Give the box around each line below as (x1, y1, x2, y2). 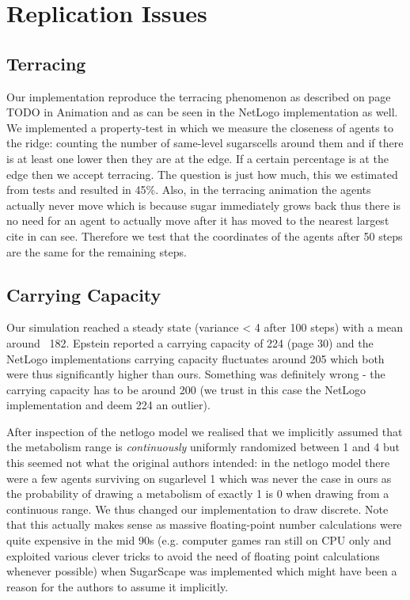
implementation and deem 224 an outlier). (6, 397, 211, 413)
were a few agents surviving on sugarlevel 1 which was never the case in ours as (6, 469, 392, 486)
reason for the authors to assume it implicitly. (6, 578, 229, 594)
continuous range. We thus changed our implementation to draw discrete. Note (6, 500, 389, 517)
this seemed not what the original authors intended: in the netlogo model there (6, 454, 390, 471)
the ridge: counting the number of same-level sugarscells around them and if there (6, 135, 404, 151)
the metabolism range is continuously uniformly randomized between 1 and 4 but (6, 439, 400, 455)
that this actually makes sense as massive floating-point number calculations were (6, 516, 402, 533)
